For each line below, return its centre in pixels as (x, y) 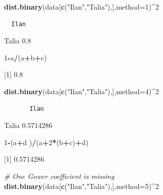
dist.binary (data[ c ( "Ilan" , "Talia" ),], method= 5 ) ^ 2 (81, 186)
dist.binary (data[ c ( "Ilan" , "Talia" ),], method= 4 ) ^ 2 (81, 91)
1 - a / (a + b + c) (26, 57)
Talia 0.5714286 (28, 125)
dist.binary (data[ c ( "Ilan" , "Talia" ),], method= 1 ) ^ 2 (81, 7)
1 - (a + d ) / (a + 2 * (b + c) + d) (46, 142)
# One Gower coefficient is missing (59, 176)
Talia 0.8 (18, 41)
